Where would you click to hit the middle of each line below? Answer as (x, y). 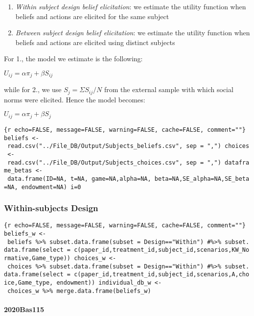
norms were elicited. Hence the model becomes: (75, 99)
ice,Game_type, (29, 282)
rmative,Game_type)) (37, 258)
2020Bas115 (24, 309)
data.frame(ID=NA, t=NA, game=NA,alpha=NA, (79, 179)
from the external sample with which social (169, 89)
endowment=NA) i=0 (51, 187)
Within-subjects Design (51, 208)
